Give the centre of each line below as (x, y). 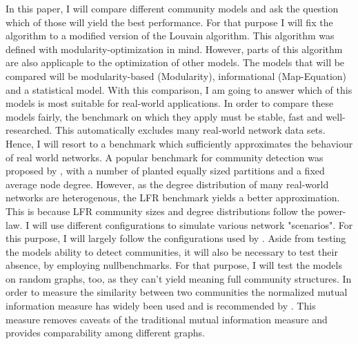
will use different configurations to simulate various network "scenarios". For (192, 224)
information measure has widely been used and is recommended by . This (161, 306)
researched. (29, 130)
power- (332, 211)
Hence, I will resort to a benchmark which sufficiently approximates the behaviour (179, 143)
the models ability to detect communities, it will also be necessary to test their (172, 251)
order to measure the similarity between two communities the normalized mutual (177, 292)
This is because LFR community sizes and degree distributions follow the (160, 211)
